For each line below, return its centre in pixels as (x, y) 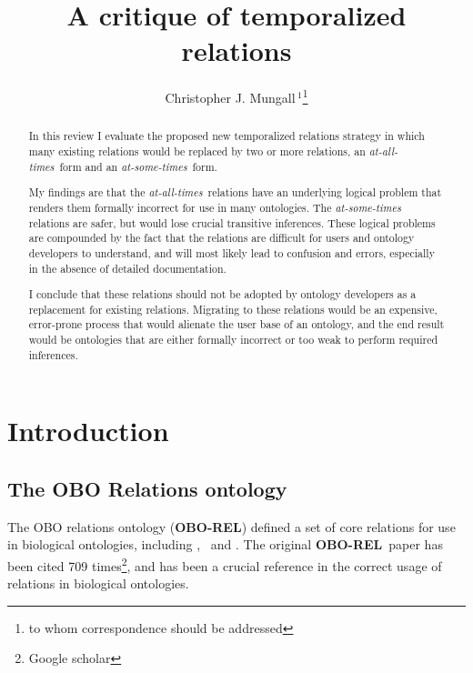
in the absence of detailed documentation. (127, 268)
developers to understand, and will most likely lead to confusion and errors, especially (231, 252)
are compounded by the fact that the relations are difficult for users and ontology (221, 238)
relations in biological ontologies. (98, 583)
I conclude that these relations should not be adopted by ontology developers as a (222, 294)
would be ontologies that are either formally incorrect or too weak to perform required (233, 340)
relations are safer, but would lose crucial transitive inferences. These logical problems (232, 222)
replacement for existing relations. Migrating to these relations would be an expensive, (233, 309)
